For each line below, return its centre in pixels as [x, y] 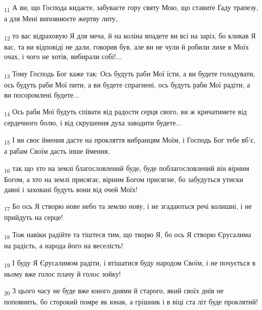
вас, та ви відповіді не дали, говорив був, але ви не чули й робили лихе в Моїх [126, 46]
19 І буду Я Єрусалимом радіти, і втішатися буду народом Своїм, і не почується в [130, 263]
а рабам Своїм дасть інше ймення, [57, 151]
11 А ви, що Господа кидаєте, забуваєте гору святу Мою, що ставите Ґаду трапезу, [131, 8]
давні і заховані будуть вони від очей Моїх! [71, 189]
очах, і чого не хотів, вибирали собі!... [63, 56]
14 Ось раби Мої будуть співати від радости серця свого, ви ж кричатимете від [125, 112]
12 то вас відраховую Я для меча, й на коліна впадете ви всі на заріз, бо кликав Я [130, 36]
